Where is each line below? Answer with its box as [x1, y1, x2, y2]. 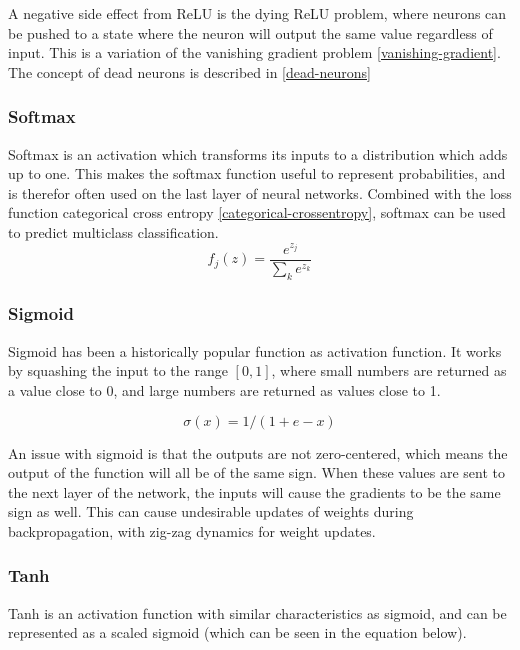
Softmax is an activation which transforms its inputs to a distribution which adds [8, 143, 508, 164]
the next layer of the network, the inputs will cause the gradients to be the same [8, 481, 501, 502]
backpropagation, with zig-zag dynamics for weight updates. [8, 520, 376, 541]
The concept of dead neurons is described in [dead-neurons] [8, 61, 371, 82]
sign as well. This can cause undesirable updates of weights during [8, 501, 414, 522]
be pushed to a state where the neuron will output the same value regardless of [8, 22, 493, 43]
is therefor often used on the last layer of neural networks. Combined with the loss [8, 182, 512, 203]
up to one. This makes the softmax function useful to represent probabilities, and [8, 163, 506, 184]
